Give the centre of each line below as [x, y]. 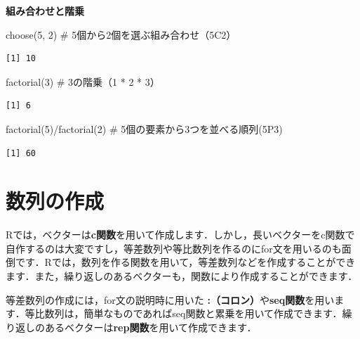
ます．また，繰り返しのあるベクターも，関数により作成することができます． [182, 276]
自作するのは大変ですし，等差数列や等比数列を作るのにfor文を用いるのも [174, 248]
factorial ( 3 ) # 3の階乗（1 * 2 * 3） [83, 81]
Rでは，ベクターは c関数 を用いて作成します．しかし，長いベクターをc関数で [180, 235]
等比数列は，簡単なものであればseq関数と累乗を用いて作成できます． [184, 313]
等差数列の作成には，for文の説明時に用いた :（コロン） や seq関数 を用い [170, 299]
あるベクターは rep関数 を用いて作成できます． [151, 327]
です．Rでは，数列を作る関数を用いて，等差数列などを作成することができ [185, 262]
